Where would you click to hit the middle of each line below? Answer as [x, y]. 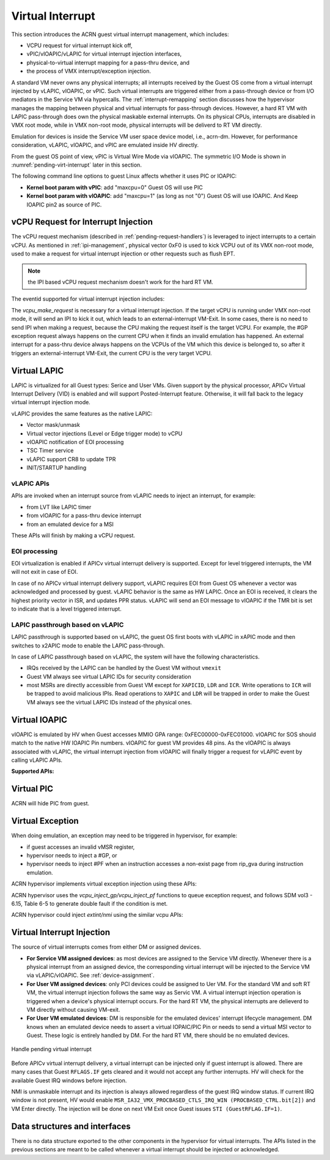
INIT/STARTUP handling [57, 468]
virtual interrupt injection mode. [51, 402]
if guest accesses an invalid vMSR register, [81, 847]
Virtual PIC [32, 789]
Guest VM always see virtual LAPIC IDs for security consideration [109, 676]
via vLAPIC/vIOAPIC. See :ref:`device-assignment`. [91, 975]
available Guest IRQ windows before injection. [69, 1080]
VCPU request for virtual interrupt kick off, [79, 45]
